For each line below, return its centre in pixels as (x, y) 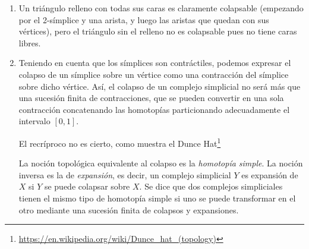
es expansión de (270, 174)
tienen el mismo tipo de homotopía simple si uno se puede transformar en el (157, 198)
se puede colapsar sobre (87, 186)
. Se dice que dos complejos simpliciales (211, 186)
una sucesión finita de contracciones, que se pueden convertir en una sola (151, 98)
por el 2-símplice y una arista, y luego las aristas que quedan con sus (144, 19)
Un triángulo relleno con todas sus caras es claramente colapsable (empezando (161, 8)
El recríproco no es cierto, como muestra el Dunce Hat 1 (120, 142)
